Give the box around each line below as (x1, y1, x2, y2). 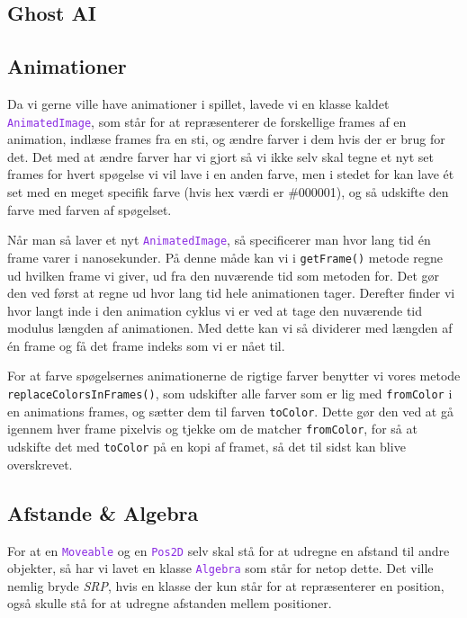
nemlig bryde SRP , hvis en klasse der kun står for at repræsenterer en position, (7, 576, 445, 595)
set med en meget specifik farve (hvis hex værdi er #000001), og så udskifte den (7, 183, 449, 202)
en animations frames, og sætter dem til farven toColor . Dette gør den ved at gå (7, 401, 454, 420)
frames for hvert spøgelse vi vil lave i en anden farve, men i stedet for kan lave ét (7, 165, 454, 184)
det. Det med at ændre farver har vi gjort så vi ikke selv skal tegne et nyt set (7, 147, 434, 166)
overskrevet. (7, 454, 73, 473)
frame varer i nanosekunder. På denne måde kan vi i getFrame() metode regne (7, 247, 443, 266)
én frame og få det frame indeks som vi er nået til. (7, 336, 285, 354)
